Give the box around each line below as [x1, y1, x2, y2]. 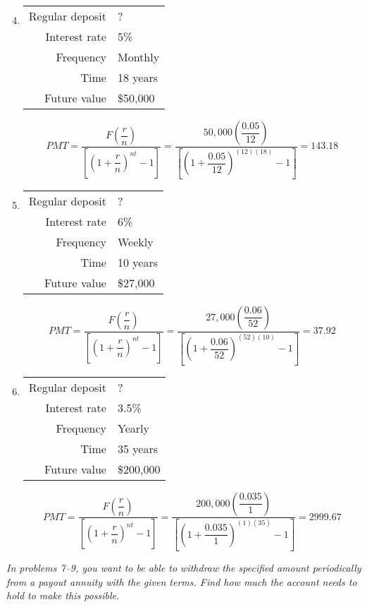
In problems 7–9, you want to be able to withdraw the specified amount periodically [6, 560, 361, 575]
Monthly [117, 49, 160, 65]
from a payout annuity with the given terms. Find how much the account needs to [6, 574, 357, 589]
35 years [117, 440, 158, 457]
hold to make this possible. [6, 588, 120, 603]
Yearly [117, 419, 149, 436]
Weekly [117, 233, 154, 250]
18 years [117, 69, 158, 85]
